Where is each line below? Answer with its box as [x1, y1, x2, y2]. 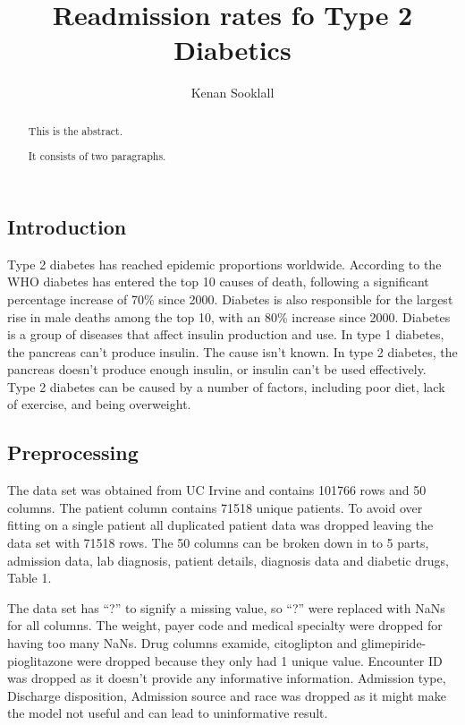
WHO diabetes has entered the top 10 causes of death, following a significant [7, 272, 429, 291]
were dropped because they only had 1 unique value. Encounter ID [76, 651, 443, 670]
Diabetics [173, 31, 292, 68]
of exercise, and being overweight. [7, 395, 191, 414]
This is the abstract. [28, 123, 123, 138]
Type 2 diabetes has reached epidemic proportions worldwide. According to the [7, 254, 442, 273]
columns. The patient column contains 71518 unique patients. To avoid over [7, 498, 423, 516]
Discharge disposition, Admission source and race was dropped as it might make [7, 686, 446, 704]
